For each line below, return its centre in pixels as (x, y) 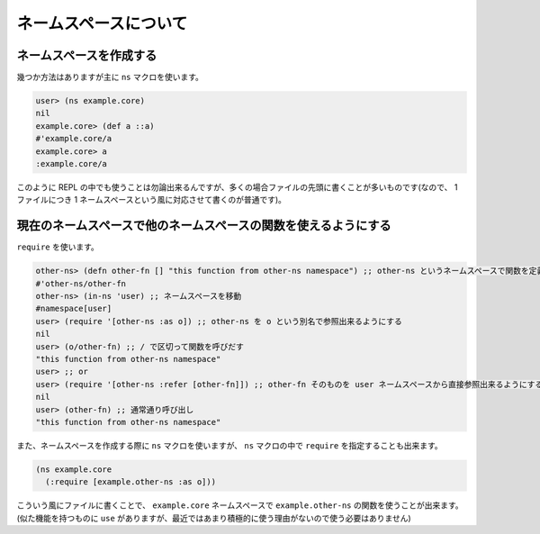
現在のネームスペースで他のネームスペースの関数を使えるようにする (204, 226)
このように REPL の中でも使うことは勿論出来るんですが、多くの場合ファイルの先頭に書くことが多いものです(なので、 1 (237, 187)
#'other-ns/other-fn (81, 283)
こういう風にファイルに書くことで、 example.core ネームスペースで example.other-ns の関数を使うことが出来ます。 (240, 505)
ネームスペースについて (102, 23)
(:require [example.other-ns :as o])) (130, 482)
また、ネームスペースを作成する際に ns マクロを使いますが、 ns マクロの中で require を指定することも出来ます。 (229, 445)
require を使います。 (58, 247)
